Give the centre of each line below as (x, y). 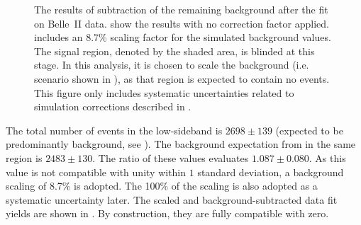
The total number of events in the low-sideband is (114, 130)
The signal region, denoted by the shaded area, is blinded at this (174, 51)
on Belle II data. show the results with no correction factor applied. (182, 23)
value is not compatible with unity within (96, 172)
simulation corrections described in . (113, 106)
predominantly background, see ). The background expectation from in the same (181, 144)
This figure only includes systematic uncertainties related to (164, 92)
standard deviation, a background (271, 172)
